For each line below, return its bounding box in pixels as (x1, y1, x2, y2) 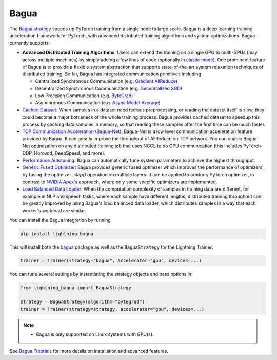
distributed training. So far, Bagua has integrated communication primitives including (22, 71, 201, 77)
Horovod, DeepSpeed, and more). (34, 150, 105, 156)
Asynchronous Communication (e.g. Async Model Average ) (35, 100, 161, 106)
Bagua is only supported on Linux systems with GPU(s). (36, 331, 154, 337)
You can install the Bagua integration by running (9, 217, 111, 223)
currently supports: (9, 40, 50, 46)
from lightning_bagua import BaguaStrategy (20, 285, 132, 290)
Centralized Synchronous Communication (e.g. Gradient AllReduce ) (35, 78, 178, 84)
